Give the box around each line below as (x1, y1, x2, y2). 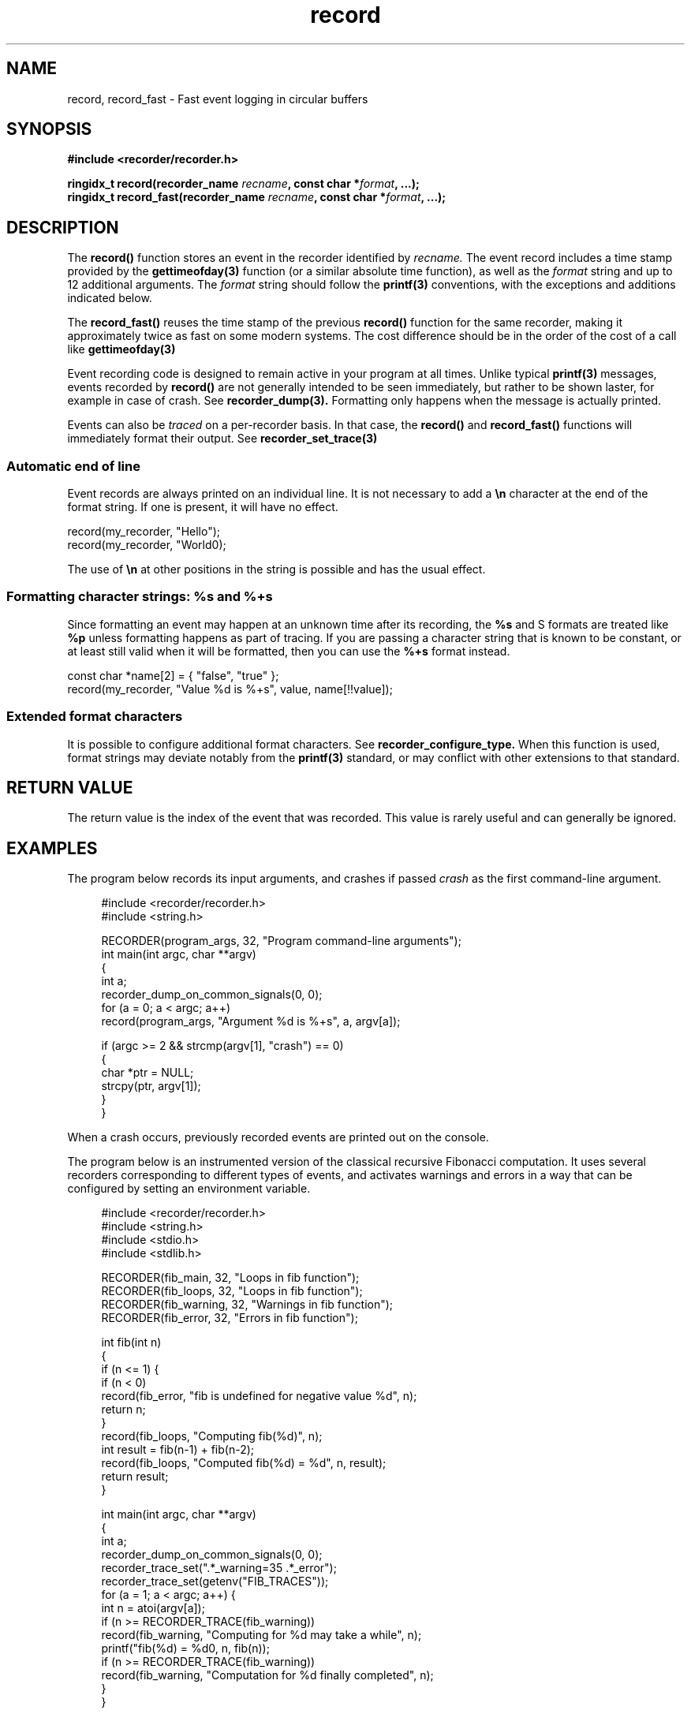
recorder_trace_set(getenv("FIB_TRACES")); (101, 1574, 329, 1589)
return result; (101, 1469, 169, 1484)
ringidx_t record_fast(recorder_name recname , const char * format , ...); (67, 190, 446, 204)
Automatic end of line (6, 457, 140, 474)
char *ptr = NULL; (101, 1066, 194, 1080)
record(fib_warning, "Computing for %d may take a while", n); (101, 1628, 422, 1642)
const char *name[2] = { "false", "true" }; (67, 668, 279, 682)
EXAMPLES (6, 838, 98, 858)
